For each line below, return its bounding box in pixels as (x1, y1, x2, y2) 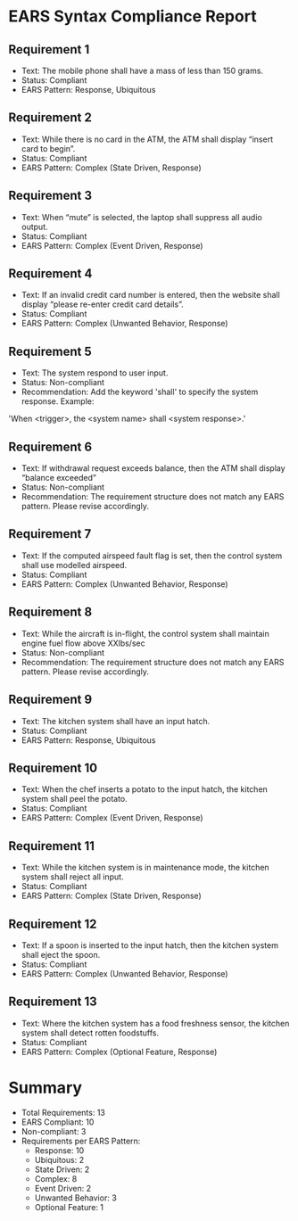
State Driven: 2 (34, 1164, 90, 1175)
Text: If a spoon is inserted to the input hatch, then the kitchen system (21, 939, 278, 951)
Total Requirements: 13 (21, 1107, 106, 1118)
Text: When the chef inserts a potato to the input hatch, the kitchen (21, 784, 269, 795)
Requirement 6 (8, 439, 93, 454)
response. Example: (21, 396, 95, 407)
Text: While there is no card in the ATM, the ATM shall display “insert (21, 134, 274, 144)
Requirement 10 (8, 760, 98, 775)
